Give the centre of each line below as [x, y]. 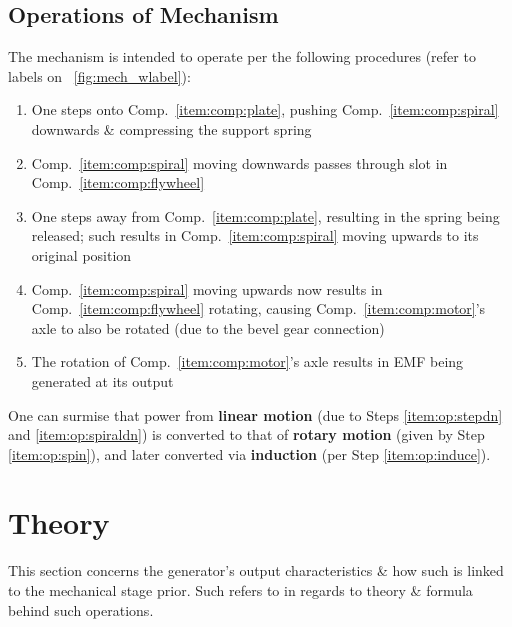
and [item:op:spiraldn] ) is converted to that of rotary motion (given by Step [246, 434]
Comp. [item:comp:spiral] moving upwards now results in [207, 288]
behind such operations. [81, 609]
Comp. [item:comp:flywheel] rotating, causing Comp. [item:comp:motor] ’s [258, 308]
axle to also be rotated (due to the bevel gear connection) [208, 327]
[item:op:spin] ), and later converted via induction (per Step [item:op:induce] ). [249, 453]
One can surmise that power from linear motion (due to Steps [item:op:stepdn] [255, 414]
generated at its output [102, 380]
